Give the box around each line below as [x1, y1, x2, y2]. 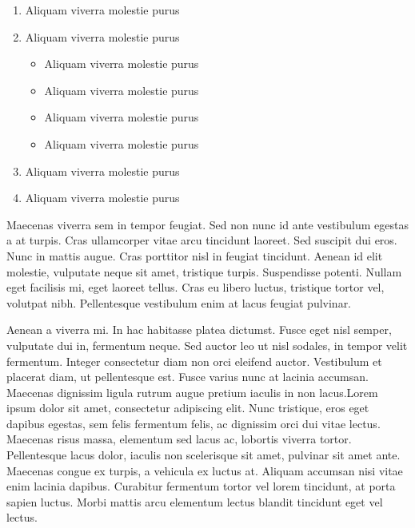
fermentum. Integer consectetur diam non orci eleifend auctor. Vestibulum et [6, 352, 382, 369]
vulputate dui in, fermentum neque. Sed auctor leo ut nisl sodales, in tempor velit [6, 336, 408, 353]
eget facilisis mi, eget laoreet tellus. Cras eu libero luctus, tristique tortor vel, [6, 279, 385, 296]
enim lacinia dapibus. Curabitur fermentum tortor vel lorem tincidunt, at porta [6, 478, 396, 494]
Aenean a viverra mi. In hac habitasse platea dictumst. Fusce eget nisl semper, [6, 321, 392, 338]
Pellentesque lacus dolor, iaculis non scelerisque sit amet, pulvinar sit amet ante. [6, 447, 401, 463]
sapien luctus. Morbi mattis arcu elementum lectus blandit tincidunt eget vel [6, 493, 383, 510]
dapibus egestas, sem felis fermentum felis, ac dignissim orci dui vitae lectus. [6, 415, 381, 431]
